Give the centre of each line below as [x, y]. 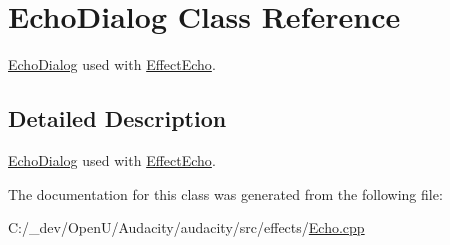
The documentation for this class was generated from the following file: [225, 193]
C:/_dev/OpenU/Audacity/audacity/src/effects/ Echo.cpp [186, 227]
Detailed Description [117, 118]
